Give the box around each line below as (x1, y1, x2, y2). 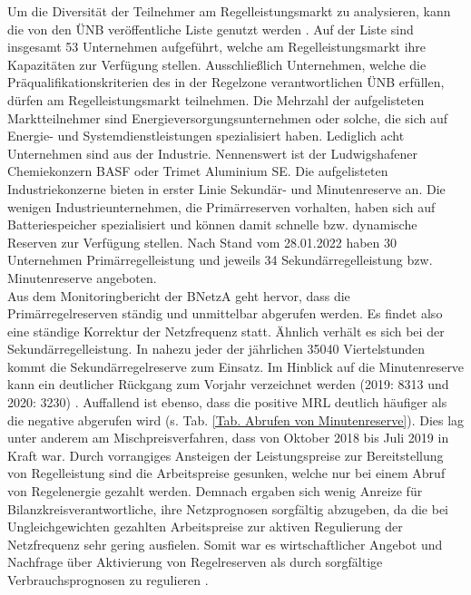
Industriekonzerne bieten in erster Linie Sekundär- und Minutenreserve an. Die (7, 179, 446, 198)
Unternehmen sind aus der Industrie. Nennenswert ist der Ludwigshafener (7, 143, 418, 162)
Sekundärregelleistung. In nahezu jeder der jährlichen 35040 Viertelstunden (7, 339, 426, 358)
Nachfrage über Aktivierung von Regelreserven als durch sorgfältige (7, 552, 383, 571)
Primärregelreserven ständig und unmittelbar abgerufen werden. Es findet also (7, 304, 443, 323)
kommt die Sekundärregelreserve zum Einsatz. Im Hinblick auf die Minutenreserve (7, 356, 465, 376)
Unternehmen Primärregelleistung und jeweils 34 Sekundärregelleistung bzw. (7, 250, 433, 269)
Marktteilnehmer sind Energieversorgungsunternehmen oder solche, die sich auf (7, 108, 448, 127)
